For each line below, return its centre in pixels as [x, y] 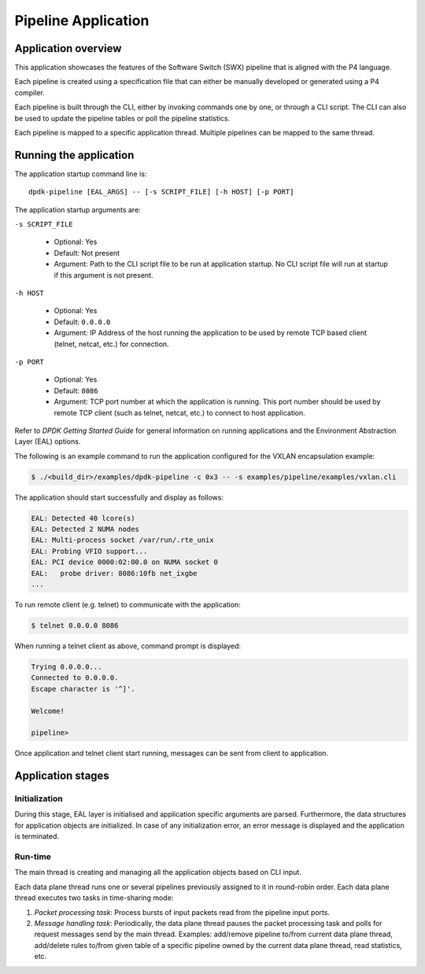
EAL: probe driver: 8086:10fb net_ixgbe [114, 573]
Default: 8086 [76, 390]
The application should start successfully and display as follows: [119, 497]
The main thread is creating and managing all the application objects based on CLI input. [158, 873]
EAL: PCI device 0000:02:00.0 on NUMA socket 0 [124, 562]
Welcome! [48, 711]
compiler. [30, 92]
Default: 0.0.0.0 [82, 322]
